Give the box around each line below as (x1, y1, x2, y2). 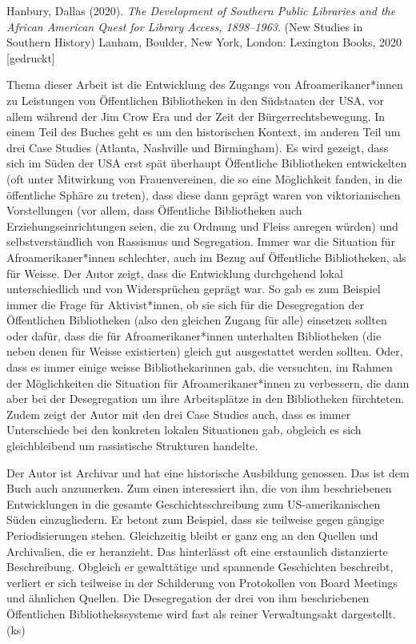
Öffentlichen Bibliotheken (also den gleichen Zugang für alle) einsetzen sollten (6, 312, 387, 328)
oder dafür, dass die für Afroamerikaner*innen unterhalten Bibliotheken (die (6, 327, 382, 344)
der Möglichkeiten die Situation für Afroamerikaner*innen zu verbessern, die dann (6, 374, 410, 391)
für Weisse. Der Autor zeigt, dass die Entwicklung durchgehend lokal (6, 264, 343, 281)
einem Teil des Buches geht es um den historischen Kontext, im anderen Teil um (6, 123, 401, 140)
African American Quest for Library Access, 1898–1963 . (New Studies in (6, 18, 363, 34)
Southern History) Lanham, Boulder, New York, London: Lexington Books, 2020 (6, 34, 402, 50)
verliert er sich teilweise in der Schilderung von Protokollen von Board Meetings (6, 574, 398, 590)
